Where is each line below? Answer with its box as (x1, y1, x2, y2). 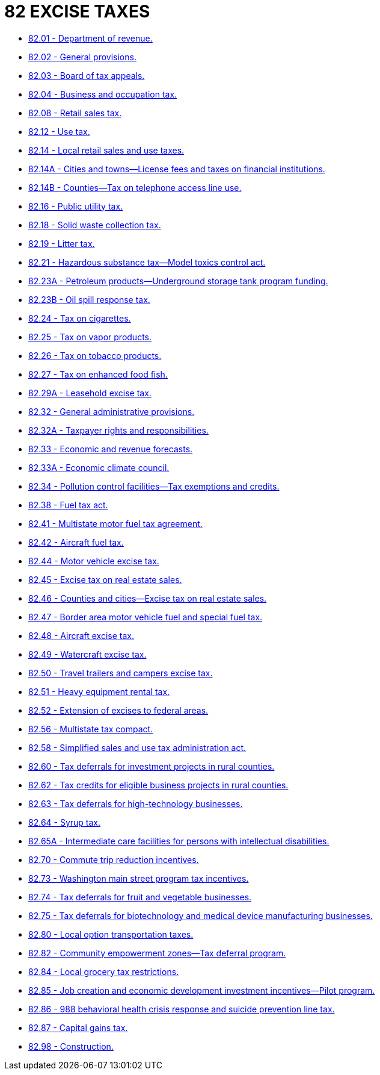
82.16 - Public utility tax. (28, 201, 123, 211)
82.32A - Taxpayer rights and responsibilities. (28, 425, 209, 435)
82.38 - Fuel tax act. (28, 499, 108, 510)
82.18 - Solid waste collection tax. (28, 219, 161, 230)
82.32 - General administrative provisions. (28, 406, 195, 417)
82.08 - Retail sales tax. (28, 107, 122, 118)
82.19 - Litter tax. (28, 238, 95, 249)
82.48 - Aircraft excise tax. (28, 630, 135, 641)
